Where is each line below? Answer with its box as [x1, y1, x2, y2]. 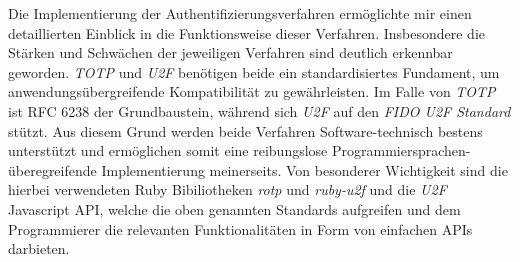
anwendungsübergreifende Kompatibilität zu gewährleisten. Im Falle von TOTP [8, 81, 496, 102]
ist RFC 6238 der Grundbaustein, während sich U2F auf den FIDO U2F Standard [8, 100, 511, 121]
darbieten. [8, 238, 70, 259]
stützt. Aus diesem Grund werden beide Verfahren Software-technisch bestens [8, 120, 483, 141]
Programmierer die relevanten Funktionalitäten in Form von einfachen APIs [8, 218, 473, 239]
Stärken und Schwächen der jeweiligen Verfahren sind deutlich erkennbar [8, 42, 453, 63]
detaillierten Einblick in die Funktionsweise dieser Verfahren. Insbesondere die [8, 22, 486, 43]
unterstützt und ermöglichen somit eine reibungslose [8, 140, 328, 161]
